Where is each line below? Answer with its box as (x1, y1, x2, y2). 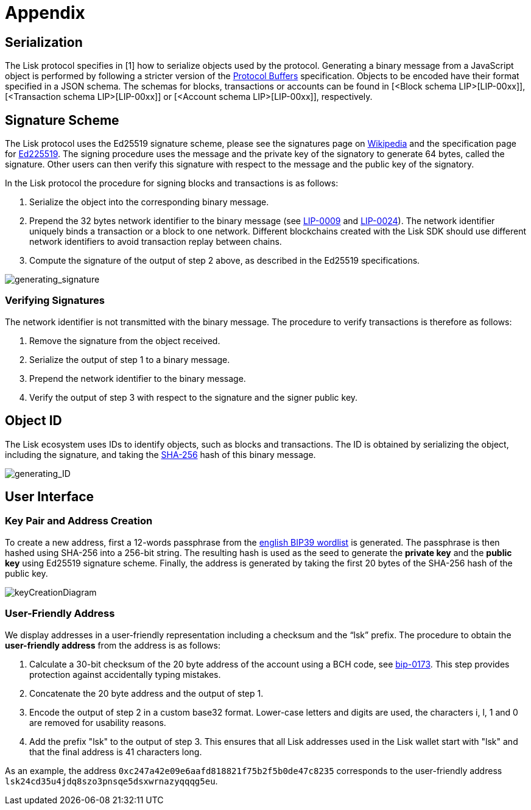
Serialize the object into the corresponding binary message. (29, 197, 269, 208)
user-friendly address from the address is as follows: (5, 639, 220, 650)
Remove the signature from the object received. (29, 335, 220, 346)
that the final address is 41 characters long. (29, 746, 202, 757)
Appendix (5, 2, 85, 23)
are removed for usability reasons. (29, 717, 166, 728)
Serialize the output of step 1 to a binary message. (29, 354, 230, 365)
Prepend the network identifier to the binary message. (29, 373, 246, 384)
